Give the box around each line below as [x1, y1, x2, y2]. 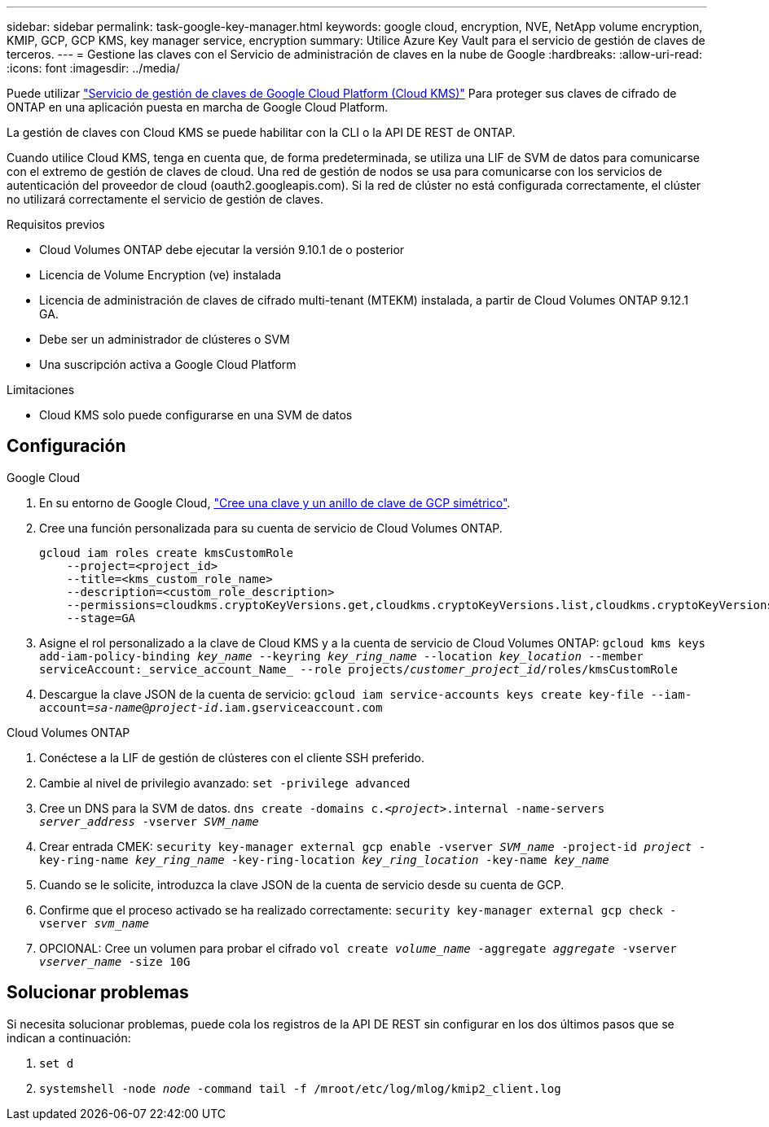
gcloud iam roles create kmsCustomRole [39, 546, 293, 559]
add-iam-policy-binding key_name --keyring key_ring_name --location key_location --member [39, 649, 644, 663]
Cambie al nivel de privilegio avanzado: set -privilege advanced [39, 775, 411, 790]
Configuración [7, 436, 126, 457]
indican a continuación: [7, 1030, 131, 1045]
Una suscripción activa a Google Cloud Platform [39, 357, 297, 371]
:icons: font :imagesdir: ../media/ [7, 61, 180, 75]
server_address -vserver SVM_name [39, 814, 259, 828]
